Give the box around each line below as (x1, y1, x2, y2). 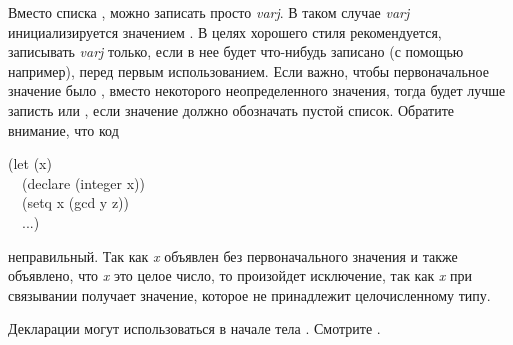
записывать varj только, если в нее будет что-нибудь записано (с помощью (8, 41, 464, 62)
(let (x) (8, 153, 52, 174)
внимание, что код (8, 119, 119, 140)
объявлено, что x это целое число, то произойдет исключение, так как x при (8, 265, 473, 286)
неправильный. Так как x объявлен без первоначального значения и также (8, 245, 458, 266)
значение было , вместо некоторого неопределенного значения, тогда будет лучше (8, 80, 506, 101)
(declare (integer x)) (21, 172, 145, 193)
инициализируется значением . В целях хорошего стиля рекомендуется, (8, 21, 442, 42)
